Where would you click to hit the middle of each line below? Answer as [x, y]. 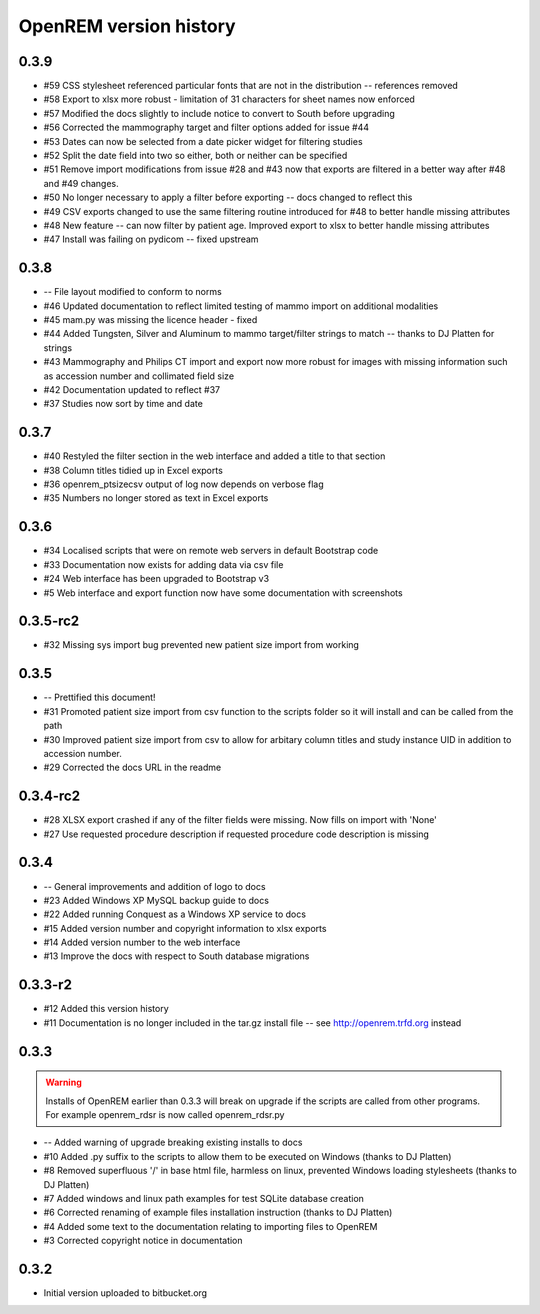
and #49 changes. [81, 183]
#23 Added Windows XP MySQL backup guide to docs [156, 900]
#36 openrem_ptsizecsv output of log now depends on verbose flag [183, 484]
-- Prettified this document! [99, 697]
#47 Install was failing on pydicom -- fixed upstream [151, 239]
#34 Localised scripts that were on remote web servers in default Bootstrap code [211, 551]
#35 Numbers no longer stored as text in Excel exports [156, 498]
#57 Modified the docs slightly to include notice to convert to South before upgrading [219, 113]
